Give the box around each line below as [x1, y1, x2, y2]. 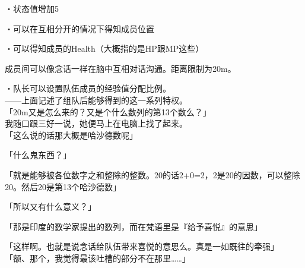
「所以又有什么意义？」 [5, 200, 96, 213]
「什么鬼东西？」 [5, 149, 71, 161]
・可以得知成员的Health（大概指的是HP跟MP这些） [5, 42, 204, 55]
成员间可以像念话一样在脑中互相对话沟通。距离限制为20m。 [5, 62, 236, 74]
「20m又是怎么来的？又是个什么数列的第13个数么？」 [5, 105, 211, 118]
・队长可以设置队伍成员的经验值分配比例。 [5, 82, 171, 94]
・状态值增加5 [5, 2, 59, 14]
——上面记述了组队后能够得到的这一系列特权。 [5, 93, 188, 106]
